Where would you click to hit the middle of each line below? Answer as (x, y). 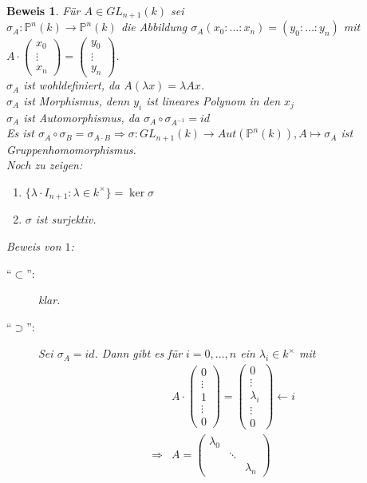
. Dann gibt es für (138, 353)
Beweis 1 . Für (43, 10)
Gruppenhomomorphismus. (71, 149)
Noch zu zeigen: (45, 165)
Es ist (20, 133)
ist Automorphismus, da (82, 117)
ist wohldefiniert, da (72, 85)
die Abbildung (154, 27)
